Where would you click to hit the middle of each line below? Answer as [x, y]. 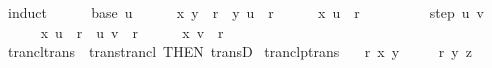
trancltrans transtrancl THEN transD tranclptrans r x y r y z [239, 51]
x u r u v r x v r [132, 31]
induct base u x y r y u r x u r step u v [245, 12]
